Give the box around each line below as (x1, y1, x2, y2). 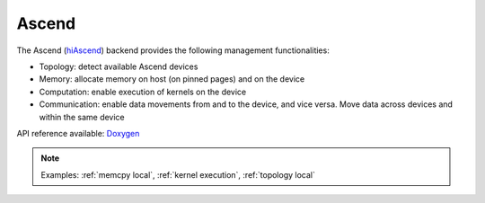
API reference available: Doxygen (16, 128, 140, 138)
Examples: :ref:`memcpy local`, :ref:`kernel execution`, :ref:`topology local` (40, 169, 316, 180)
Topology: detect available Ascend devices (39, 61, 198, 72)
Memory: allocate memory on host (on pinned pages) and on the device (39, 74, 305, 84)
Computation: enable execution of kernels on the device (39, 86, 247, 97)
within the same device (39, 111, 125, 122)
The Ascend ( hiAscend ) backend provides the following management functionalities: (16, 45, 330, 56)
